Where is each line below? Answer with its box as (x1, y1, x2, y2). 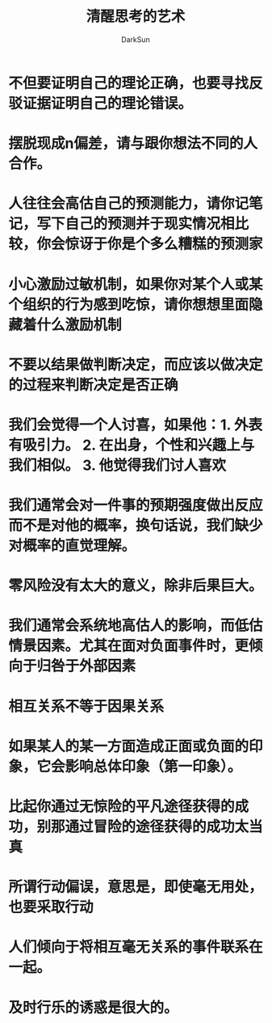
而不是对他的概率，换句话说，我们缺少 (8, 517, 264, 535)
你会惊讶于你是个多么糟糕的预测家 (36, 235, 264, 253)
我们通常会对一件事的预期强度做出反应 (8, 497, 264, 514)
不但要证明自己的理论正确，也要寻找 (8, 74, 249, 92)
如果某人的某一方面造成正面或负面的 (8, 737, 249, 755)
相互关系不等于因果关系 (8, 697, 165, 716)
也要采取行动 (8, 898, 94, 916)
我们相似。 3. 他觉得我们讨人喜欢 (8, 456, 227, 474)
